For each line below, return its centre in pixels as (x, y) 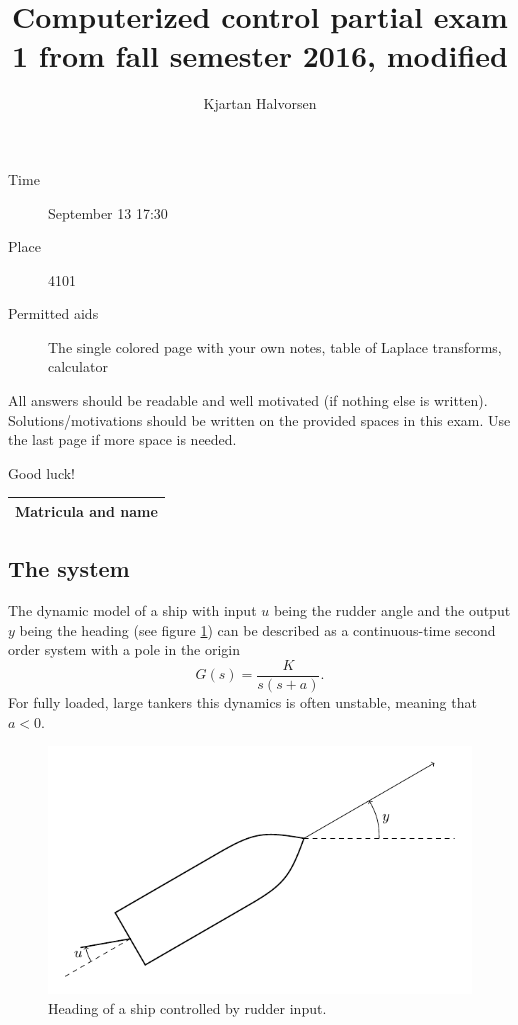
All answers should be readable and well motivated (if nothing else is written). (248, 400)
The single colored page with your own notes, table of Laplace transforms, (275, 346)
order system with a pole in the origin (124, 649)
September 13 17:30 (108, 212)
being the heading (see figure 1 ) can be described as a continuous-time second (257, 629)
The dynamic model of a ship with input (132, 610)
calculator (78, 366)
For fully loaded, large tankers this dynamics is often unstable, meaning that (242, 702)
